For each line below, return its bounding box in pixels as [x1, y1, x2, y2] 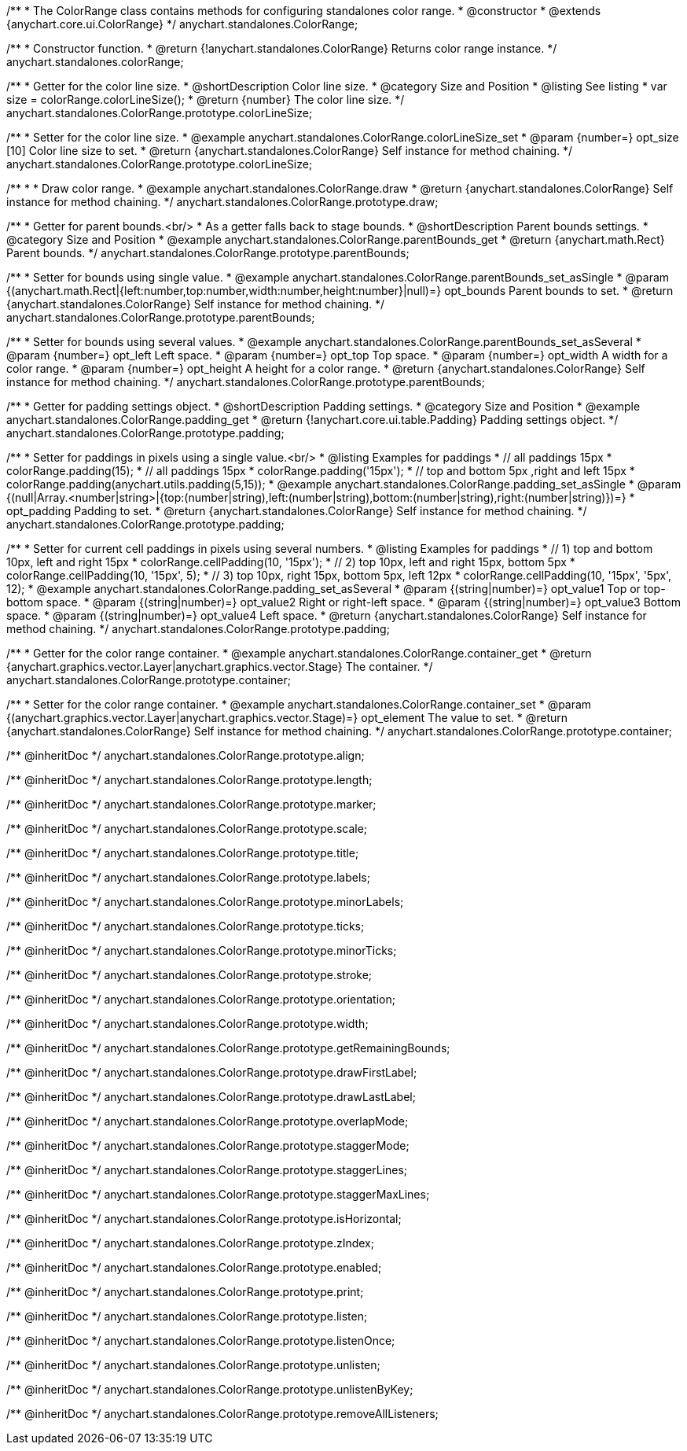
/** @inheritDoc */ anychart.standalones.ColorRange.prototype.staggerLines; [6, 1163, 407, 1177]
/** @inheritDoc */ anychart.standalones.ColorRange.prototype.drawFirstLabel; [6, 1066, 417, 1079]
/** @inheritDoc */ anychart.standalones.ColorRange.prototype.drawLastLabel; [6, 1090, 416, 1103]
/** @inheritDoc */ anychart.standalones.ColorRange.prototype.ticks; [6, 919, 365, 933]
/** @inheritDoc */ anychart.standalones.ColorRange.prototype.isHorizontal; [6, 1212, 402, 1225]
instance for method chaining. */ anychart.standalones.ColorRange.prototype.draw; [6, 195, 439, 208]
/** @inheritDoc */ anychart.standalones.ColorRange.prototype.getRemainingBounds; [6, 1041, 450, 1055]
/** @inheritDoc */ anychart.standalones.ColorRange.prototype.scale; [6, 822, 368, 835]
